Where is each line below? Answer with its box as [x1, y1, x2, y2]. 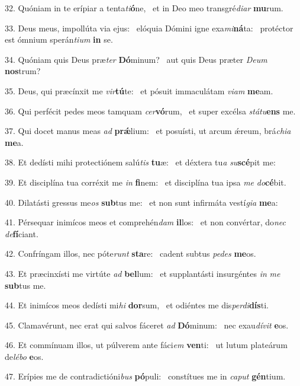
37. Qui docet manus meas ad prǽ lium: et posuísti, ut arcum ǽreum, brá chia [5, 125, 291, 137]
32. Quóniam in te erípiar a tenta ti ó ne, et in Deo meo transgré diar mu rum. [5, 2, 283, 14]
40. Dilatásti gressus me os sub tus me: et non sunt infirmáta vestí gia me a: [5, 196, 278, 208]
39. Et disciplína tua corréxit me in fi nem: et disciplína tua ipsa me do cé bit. [5, 176, 286, 188]
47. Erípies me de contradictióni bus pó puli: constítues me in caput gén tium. [5, 370, 286, 382]
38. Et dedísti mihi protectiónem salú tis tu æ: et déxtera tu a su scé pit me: [5, 156, 276, 168]
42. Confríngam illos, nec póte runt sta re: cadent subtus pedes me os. [5, 247, 256, 260]
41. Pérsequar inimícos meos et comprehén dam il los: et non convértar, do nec [5, 216, 286, 228]
